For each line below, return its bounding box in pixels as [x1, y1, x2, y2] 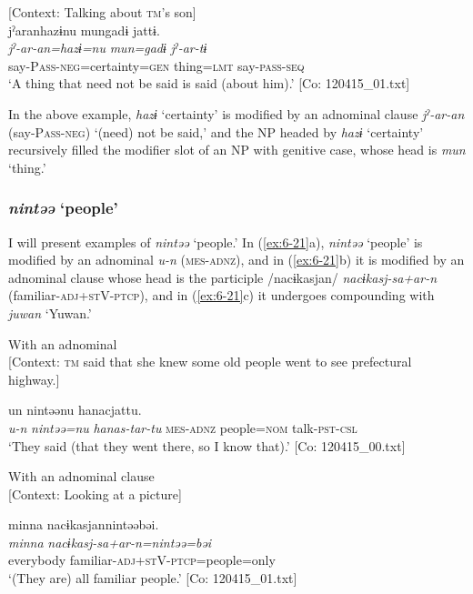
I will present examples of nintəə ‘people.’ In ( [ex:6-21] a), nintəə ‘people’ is [8, 232, 423, 251]
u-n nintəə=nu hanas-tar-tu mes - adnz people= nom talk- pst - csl [8, 418, 357, 437]
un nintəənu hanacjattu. [8, 400, 142, 419]
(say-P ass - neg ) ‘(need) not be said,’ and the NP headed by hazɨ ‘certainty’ [8, 122, 424, 141]
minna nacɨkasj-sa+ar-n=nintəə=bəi [8, 532, 212, 551]
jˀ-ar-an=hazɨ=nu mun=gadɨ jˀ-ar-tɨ [8, 38, 207, 57]
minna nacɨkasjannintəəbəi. [8, 515, 159, 534]
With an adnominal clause [8, 467, 155, 486]
